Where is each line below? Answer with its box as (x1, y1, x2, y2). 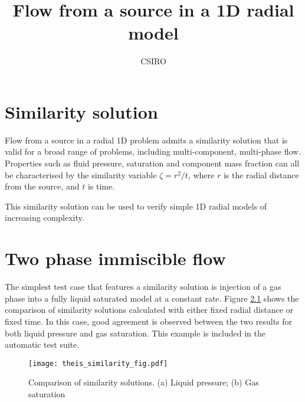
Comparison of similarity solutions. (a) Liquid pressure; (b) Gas (28, 376, 259, 388)
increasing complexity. (5, 211, 84, 224)
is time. (87, 180, 115, 192)
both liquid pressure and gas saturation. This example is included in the (5, 326, 266, 339)
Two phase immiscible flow (5, 246, 226, 270)
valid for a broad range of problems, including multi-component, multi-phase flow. (5, 145, 301, 158)
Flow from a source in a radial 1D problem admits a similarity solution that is (5, 133, 288, 146)
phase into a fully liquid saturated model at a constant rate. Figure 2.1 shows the (5, 292, 299, 304)
